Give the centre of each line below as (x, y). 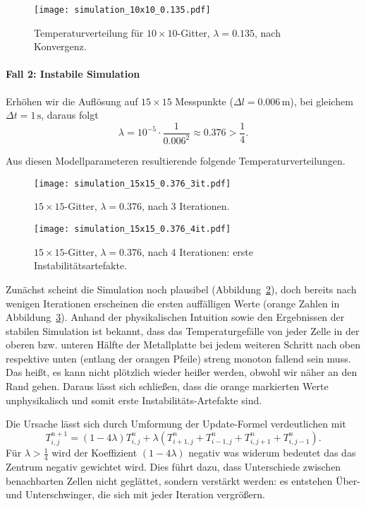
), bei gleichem (322, 101)
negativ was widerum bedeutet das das (272, 453)
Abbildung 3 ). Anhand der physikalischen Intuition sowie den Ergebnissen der (175, 317)
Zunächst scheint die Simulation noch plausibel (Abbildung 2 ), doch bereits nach (181, 289)
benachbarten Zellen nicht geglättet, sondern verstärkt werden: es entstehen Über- (183, 480)
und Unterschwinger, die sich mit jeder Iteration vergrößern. (135, 494)
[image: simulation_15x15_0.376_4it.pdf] (133, 229)
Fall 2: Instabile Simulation (73, 74)
